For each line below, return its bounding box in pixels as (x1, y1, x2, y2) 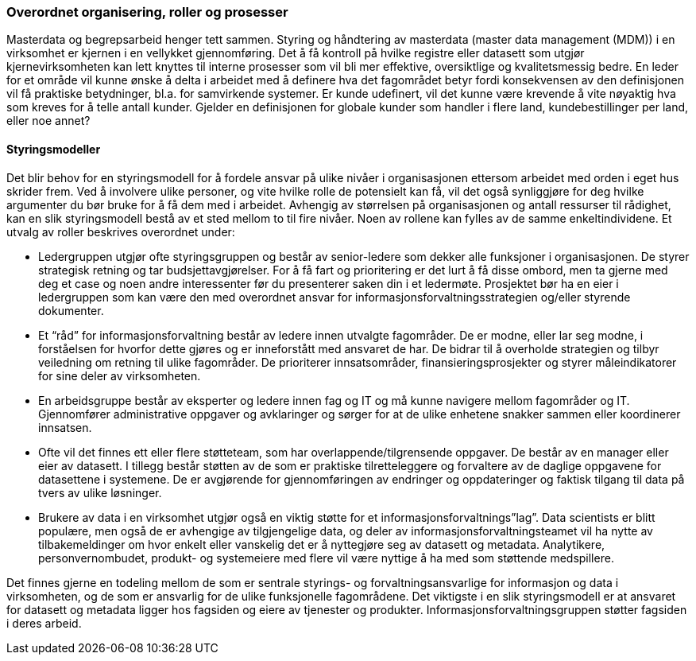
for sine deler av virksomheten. (38, 368, 201, 383)
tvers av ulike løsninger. (38, 485, 162, 500)
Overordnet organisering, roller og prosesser (6, 4, 288, 20)
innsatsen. (38, 420, 92, 434)
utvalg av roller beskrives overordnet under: (6, 224, 235, 239)
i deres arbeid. (6, 616, 82, 630)
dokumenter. (38, 303, 104, 317)
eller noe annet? (6, 114, 91, 128)
